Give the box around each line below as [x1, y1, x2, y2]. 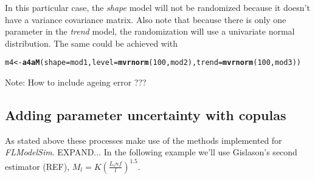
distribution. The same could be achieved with [5, 36, 178, 49]
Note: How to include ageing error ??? [5, 76, 147, 89]
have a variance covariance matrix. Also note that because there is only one [5, 13, 286, 25]
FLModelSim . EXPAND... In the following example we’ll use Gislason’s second [5, 146, 297, 158]
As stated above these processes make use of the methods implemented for [5, 133, 282, 146]
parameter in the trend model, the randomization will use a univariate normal [5, 25, 295, 38]
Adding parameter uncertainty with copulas [5, 106, 286, 124]
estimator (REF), [5, 160, 70, 172]
